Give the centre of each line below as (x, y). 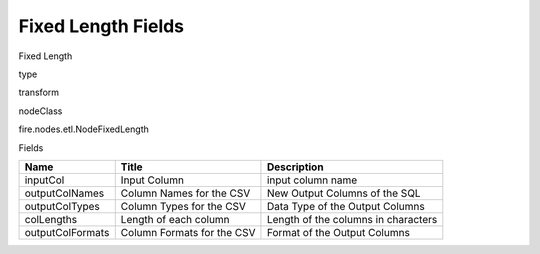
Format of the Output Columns (338, 232)
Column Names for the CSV (185, 193)
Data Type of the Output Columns (345, 206)
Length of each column (175, 219)
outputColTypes (62, 206)
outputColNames (64, 193)
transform (39, 92)
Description (295, 167)
